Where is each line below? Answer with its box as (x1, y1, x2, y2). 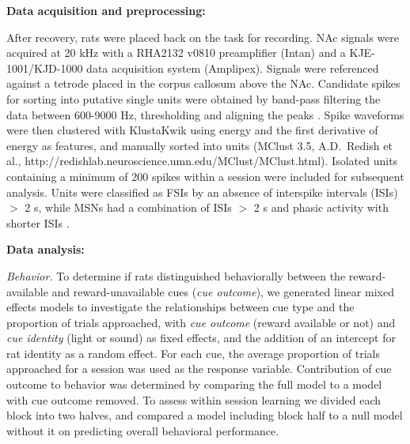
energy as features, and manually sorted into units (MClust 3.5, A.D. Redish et (6, 137, 393, 153)
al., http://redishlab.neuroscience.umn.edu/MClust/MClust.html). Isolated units (6, 152, 398, 169)
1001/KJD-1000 (6, 59, 83, 76)
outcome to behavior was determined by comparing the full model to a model (6, 376, 382, 393)
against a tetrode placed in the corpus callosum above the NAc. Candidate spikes (6, 75, 401, 92)
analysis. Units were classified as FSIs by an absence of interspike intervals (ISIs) (6, 183, 398, 200)
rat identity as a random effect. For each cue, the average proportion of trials (6, 344, 380, 361)
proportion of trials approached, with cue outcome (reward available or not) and (6, 314, 396, 330)
